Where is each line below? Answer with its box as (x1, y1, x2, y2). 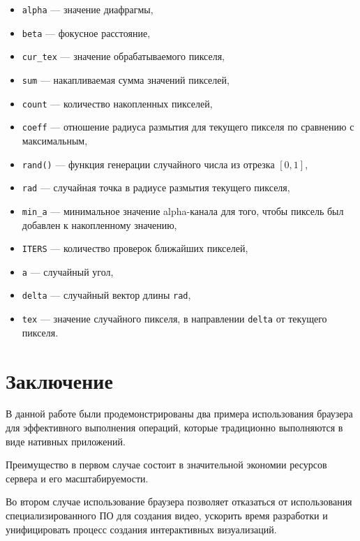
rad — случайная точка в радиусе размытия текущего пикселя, (22, 180, 290, 195)
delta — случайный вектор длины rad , (22, 288, 191, 302)
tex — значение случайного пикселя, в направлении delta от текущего (22, 311, 327, 326)
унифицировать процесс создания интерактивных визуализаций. (6, 521, 277, 536)
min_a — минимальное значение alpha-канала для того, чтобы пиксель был (22, 203, 344, 218)
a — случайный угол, (22, 264, 114, 279)
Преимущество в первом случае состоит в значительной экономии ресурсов (6, 457, 327, 472)
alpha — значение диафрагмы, (22, 2, 153, 16)
